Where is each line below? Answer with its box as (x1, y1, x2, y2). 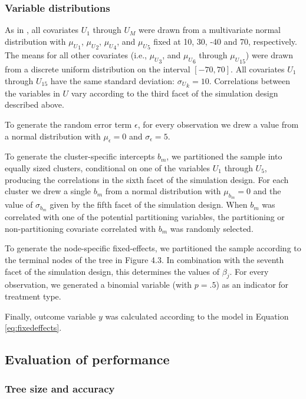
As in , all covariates (5, 24, 79, 36)
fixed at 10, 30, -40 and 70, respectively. (153, 35, 297, 47)
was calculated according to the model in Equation (105, 310, 289, 322)
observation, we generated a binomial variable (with (5, 278, 192, 291)
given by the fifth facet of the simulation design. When (50, 198, 248, 211)
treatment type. (5, 290, 61, 302)
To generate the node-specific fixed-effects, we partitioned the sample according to (5, 242, 301, 254)
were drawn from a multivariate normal (139, 24, 281, 36)
